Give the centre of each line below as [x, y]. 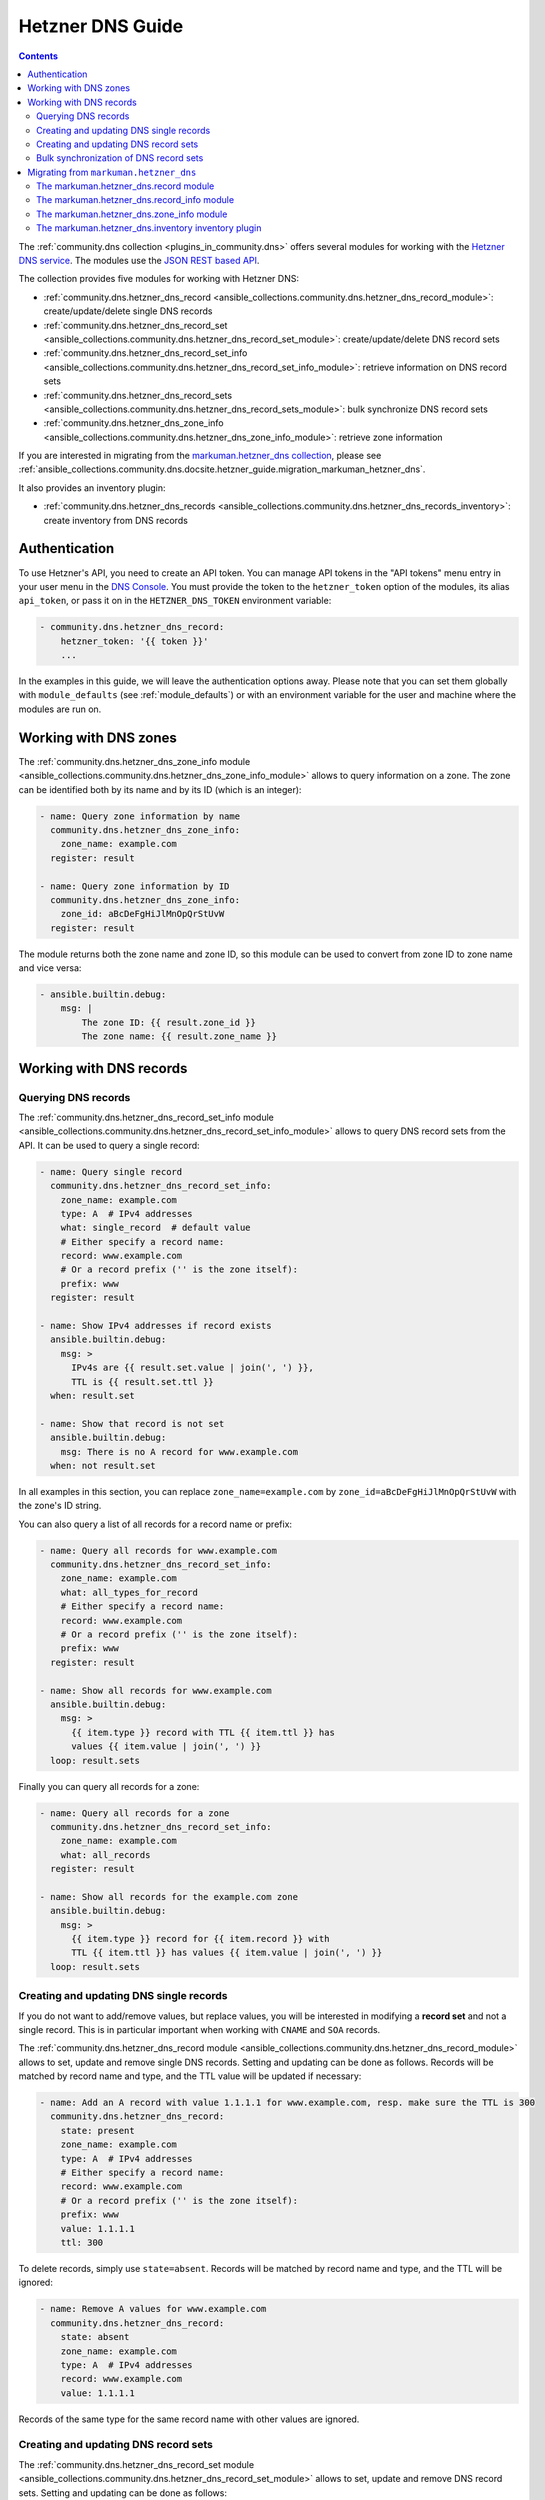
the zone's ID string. [60, 1506]
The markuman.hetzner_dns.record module [125, 186]
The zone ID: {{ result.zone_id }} [169, 1022]
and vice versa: [50, 968]
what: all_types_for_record [129, 1592]
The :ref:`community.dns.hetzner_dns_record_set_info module [146, 1117]
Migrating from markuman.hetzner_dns [112, 172]
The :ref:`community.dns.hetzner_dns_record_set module [136, 2464]
